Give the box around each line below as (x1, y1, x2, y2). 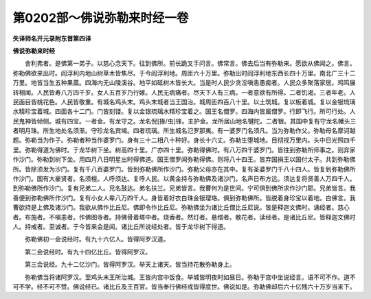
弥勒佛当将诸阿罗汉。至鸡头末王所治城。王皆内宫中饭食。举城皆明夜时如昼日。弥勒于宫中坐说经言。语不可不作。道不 (24, 273, 356, 281)
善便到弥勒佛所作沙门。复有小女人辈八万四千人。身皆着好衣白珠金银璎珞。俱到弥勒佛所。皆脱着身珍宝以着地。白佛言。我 (12, 193, 356, 202)
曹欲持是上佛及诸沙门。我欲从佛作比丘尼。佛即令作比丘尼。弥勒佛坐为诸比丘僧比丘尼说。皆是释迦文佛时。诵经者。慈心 (12, 203, 350, 212)
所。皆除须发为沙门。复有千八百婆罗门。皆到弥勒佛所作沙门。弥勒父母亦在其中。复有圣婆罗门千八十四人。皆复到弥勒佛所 (12, 165, 356, 173)
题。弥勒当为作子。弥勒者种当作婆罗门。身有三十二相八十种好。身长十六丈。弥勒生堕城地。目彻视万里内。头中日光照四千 (12, 136, 356, 144)
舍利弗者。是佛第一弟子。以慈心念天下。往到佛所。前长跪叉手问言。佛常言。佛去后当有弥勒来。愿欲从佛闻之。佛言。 (24, 59, 356, 68)
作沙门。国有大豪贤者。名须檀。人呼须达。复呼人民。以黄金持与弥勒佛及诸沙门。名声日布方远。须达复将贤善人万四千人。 (12, 175, 356, 183)
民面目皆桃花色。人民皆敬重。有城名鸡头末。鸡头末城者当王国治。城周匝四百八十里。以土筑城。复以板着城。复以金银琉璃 (12, 97, 356, 106)
